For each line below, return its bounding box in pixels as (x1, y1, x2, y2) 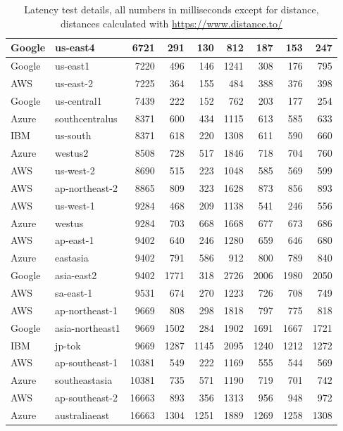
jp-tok (55, 337, 81, 352)
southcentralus (55, 110, 118, 125)
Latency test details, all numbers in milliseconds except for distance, (24, 2, 319, 16)
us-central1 (55, 93, 102, 108)
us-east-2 (55, 75, 93, 90)
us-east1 (55, 58, 90, 73)
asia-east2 (55, 268, 97, 283)
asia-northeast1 (55, 320, 120, 335)
